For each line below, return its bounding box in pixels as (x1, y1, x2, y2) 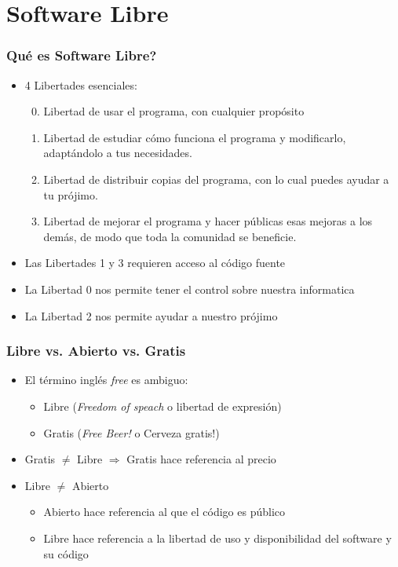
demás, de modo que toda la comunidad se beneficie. (43, 228, 297, 244)
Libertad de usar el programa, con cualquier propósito (43, 103, 305, 119)
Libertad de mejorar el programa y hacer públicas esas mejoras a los (43, 213, 373, 229)
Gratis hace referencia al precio (126, 451, 276, 467)
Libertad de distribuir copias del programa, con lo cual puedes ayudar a (43, 170, 389, 187)
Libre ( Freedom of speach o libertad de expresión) (43, 397, 282, 414)
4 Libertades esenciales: (24, 76, 137, 93)
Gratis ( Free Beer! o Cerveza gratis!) (43, 424, 220, 441)
